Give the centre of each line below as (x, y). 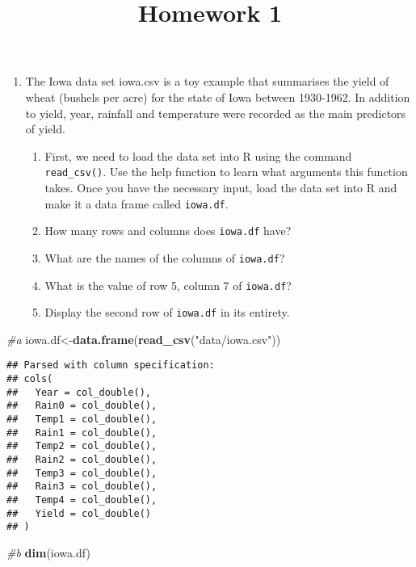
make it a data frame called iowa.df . (137, 203)
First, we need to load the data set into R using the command (198, 155)
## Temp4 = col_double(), (82, 500)
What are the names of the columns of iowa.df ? (165, 257)
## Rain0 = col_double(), (82, 406)
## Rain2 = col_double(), (82, 460)
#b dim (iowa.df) (48, 552)
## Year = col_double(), (79, 392)
